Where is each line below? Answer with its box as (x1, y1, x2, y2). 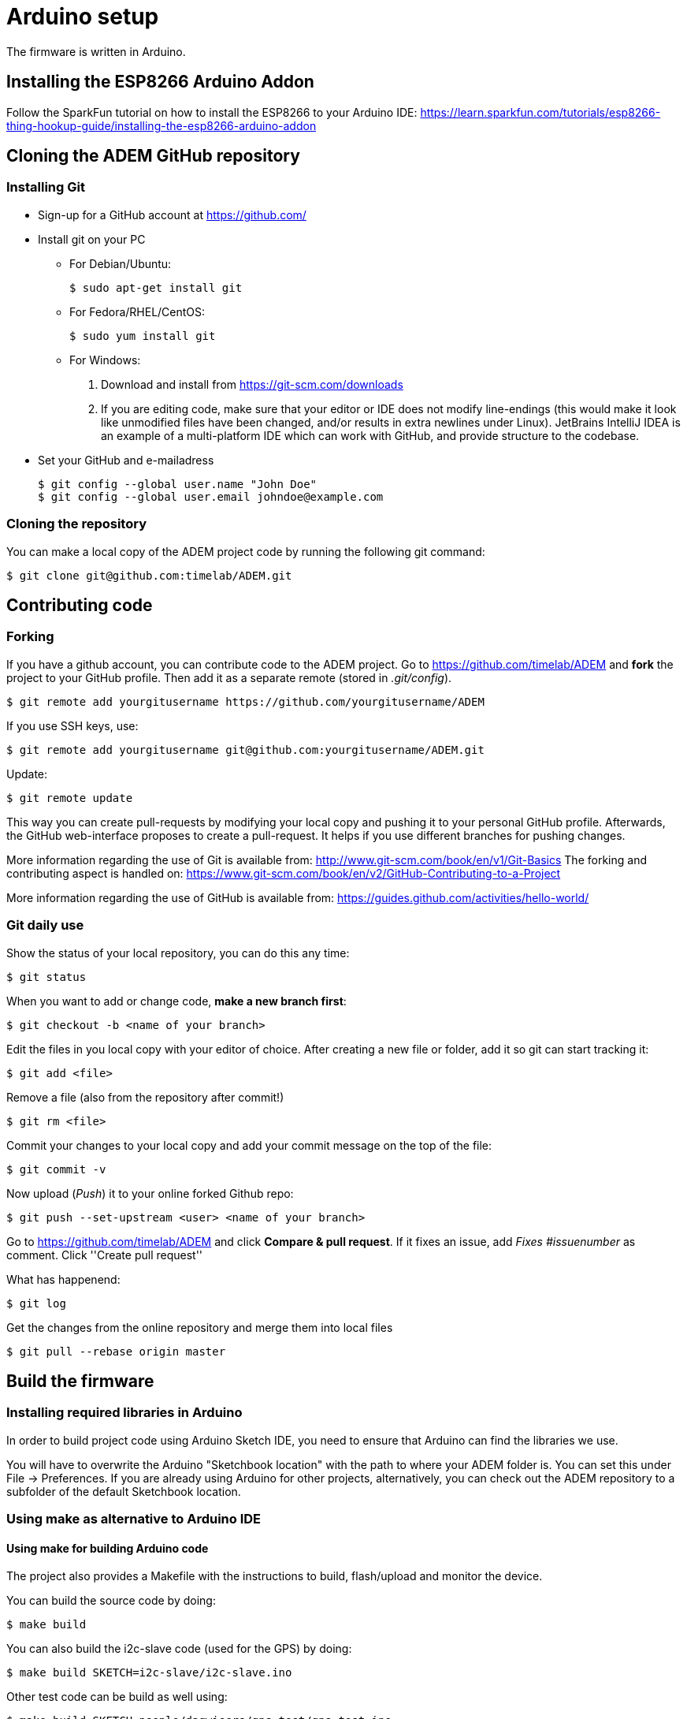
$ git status (6, 970, 87, 983)
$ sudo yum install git (69, 329, 216, 342)
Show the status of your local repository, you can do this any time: (6, 945, 350, 960)
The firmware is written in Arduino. (6, 44, 186, 58)
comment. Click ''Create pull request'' (6, 1247, 203, 1262)
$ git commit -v (6, 1162, 106, 1176)
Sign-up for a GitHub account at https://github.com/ (38, 207, 306, 222)
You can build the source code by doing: (6, 1594, 216, 1608)
